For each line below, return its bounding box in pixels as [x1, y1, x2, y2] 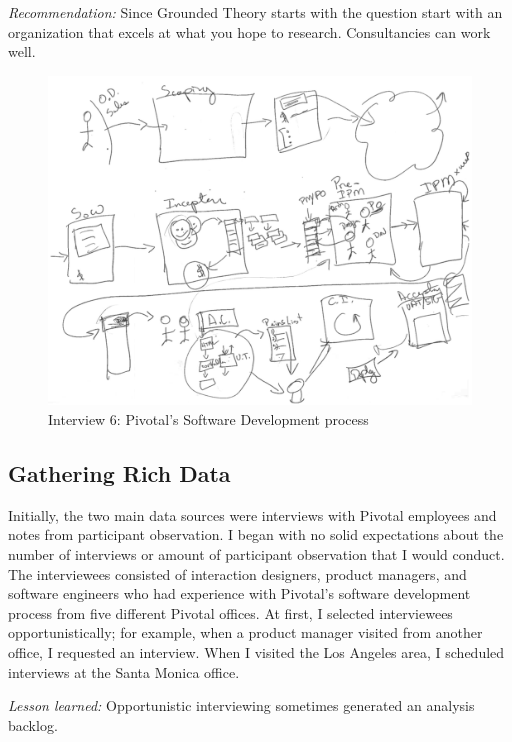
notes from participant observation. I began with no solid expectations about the [8, 524, 504, 545]
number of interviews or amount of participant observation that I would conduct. [8, 543, 505, 564]
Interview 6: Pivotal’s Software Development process [48, 408, 369, 429]
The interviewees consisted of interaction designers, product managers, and [8, 563, 467, 584]
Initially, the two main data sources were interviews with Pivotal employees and [8, 504, 497, 525]
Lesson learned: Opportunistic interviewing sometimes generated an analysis [8, 695, 475, 716]
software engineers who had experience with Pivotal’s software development [8, 583, 471, 604]
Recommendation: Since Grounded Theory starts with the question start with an [8, 2, 503, 22]
